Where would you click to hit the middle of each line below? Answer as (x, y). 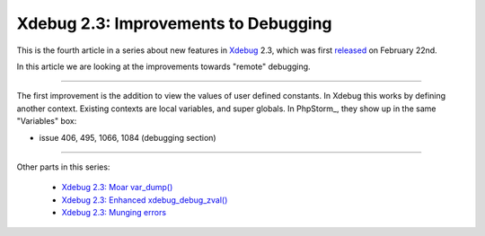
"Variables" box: (47, 121)
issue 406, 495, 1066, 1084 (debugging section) (128, 137)
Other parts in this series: (63, 167)
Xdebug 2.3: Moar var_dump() (117, 188)
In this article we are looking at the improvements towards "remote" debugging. (163, 66)
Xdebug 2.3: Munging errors (114, 213)
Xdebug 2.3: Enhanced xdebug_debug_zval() (145, 200)
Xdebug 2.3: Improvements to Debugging (174, 23)
